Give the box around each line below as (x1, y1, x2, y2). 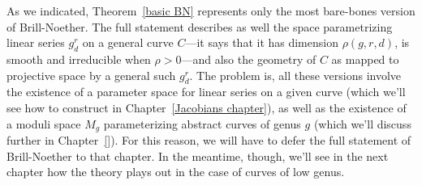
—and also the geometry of (181, 50, 316, 67)
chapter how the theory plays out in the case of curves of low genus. (6, 163, 345, 180)
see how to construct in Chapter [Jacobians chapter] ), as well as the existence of (6, 99, 407, 116)
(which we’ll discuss (313, 115, 411, 132)
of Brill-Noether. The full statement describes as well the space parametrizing (6, 18, 393, 35)
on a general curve (82, 34, 174, 51)
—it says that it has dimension (185, 34, 338, 51)
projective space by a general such (6, 66, 176, 83)
